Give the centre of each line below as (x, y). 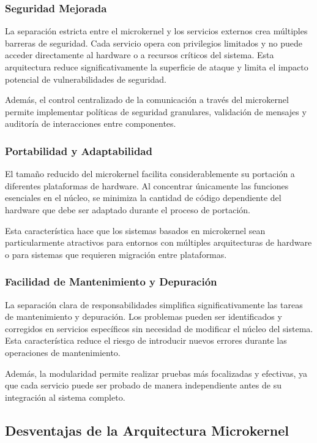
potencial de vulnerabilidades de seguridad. (86, 79)
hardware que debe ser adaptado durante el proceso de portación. (128, 209)
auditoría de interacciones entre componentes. (91, 123)
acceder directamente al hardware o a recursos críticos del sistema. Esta (140, 55)
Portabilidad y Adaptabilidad (79, 150)
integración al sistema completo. (65, 397)
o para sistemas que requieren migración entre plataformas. (116, 254)
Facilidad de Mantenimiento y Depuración (111, 282)
